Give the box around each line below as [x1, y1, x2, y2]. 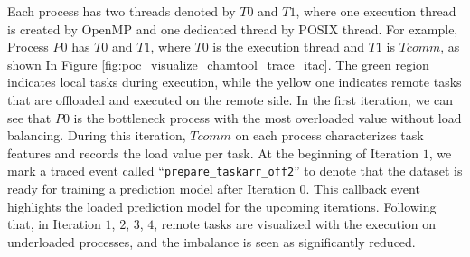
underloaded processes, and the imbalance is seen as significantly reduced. [7, 232, 416, 251]
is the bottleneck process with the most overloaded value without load [73, 108, 462, 127]
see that [7, 108, 52, 127]
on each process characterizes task [235, 126, 424, 145]
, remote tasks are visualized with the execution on [154, 214, 437, 233]
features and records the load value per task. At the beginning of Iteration [7, 143, 419, 162]
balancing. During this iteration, [7, 126, 186, 145]
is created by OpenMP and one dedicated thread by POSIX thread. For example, [7, 19, 458, 38]
